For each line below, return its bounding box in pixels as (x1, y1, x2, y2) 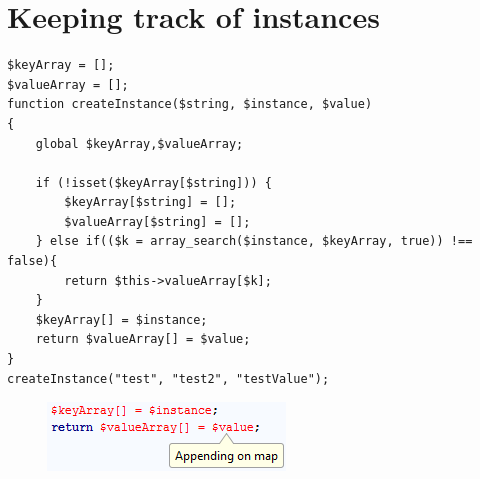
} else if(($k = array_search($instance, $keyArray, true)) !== (35, 234, 473, 249)
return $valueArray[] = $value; (35, 332, 251, 347)
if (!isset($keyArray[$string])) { (35, 175, 272, 190)
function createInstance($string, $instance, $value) (7, 97, 373, 112)
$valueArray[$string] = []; (64, 214, 251, 229)
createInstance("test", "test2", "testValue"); (7, 371, 330, 386)
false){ (7, 254, 58, 269)
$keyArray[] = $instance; (35, 312, 208, 327)
